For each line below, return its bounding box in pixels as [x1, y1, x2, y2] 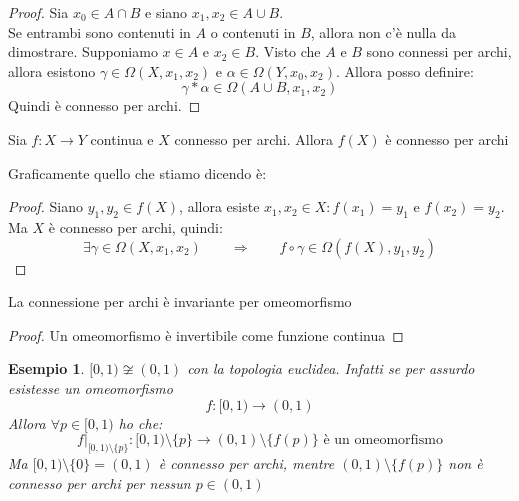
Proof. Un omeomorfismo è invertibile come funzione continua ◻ [8, 324, 404, 345]
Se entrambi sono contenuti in [8, 21, 191, 42]
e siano [145, 2, 188, 22]
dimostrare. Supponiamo [8, 41, 158, 62]
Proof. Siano [8, 196, 84, 217]
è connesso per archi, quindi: [48, 216, 223, 237]
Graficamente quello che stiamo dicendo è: [8, 162, 267, 183]
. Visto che [255, 41, 321, 62]
